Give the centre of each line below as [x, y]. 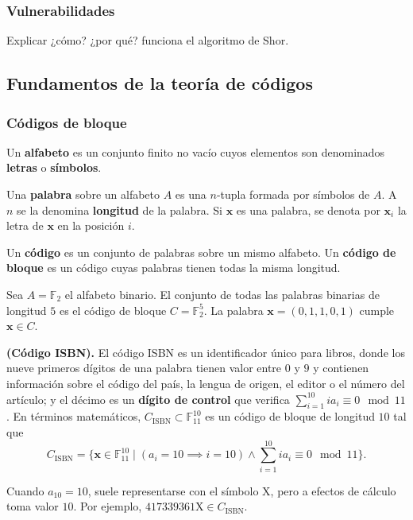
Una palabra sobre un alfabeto [83, 194]
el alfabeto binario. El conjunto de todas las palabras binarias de [222, 294]
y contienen [341, 368]
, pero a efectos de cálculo [333, 490]
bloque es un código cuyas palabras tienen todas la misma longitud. [174, 268]
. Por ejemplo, [108, 506]
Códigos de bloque [67, 122]
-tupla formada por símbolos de [293, 194]
